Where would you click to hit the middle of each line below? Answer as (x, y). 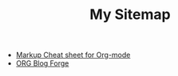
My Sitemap (130, 15)
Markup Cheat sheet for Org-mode (73, 55)
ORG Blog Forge (42, 63)
